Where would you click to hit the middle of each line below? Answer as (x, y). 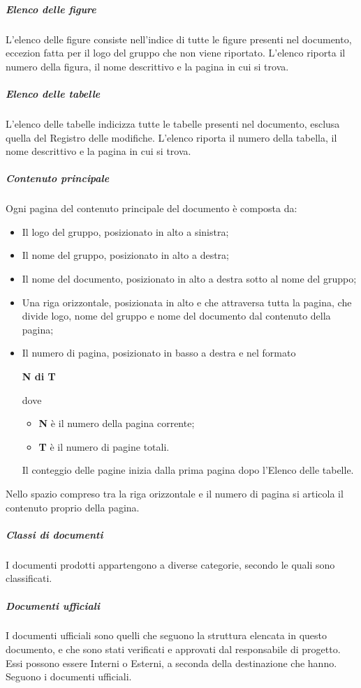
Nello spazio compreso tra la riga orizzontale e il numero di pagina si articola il (175, 493)
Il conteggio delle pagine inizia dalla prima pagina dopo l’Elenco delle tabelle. (188, 470)
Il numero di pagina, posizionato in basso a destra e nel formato (159, 353)
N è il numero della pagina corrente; (117, 423)
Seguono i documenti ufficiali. (69, 676)
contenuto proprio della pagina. (73, 507)
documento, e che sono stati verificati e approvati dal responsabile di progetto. (173, 649)
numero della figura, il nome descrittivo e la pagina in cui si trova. (147, 66)
